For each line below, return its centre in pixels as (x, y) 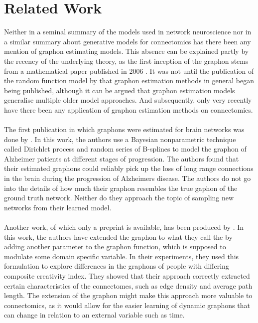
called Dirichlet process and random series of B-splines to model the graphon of (125, 149)
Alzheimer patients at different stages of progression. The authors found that (122, 158)
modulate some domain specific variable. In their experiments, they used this (122, 256)
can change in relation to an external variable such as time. (94, 315)
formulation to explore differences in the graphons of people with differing (117, 266)
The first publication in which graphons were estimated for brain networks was (124, 129)
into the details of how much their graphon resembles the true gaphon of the (121, 188)
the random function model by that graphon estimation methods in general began (129, 81)
